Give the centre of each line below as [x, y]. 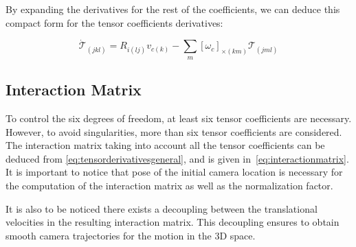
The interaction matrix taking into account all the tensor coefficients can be [165, 145]
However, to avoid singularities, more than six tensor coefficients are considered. [174, 131]
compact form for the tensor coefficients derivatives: [114, 22]
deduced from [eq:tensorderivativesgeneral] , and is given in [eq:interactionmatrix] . [177, 158]
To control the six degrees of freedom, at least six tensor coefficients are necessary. [179, 118]
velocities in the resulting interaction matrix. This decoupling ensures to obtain [173, 222]
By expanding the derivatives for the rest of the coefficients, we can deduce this [173, 9]
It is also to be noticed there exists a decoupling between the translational [162, 208]
